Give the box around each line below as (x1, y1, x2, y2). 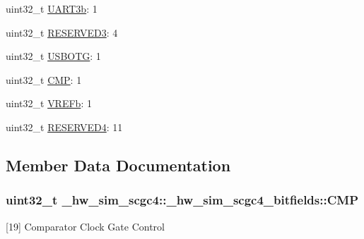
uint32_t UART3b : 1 (6, 1, 98, 16)
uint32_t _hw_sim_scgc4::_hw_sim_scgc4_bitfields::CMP (6, 191, 358, 209)
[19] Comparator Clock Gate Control (6, 219, 165, 233)
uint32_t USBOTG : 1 (6, 49, 101, 63)
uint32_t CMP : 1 (6, 72, 82, 87)
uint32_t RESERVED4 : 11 (6, 119, 123, 134)
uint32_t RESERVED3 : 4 (6, 25, 118, 39)
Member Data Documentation (6, 154, 231, 176)
